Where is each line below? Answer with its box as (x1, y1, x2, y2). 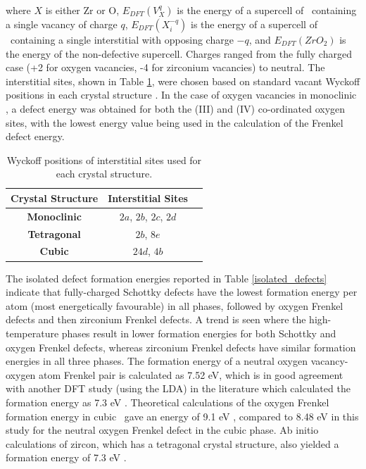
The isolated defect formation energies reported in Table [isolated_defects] (6, 270, 327, 285)
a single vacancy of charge (6, 17, 118, 31)
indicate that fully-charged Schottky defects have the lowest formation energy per (6, 284, 358, 299)
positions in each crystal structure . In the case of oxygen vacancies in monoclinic (6, 87, 357, 102)
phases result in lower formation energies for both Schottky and (61, 325, 336, 340)
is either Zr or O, (45, 3, 120, 17)
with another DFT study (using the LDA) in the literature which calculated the (6, 381, 351, 396)
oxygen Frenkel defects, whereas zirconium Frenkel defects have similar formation (6, 339, 356, 354)
